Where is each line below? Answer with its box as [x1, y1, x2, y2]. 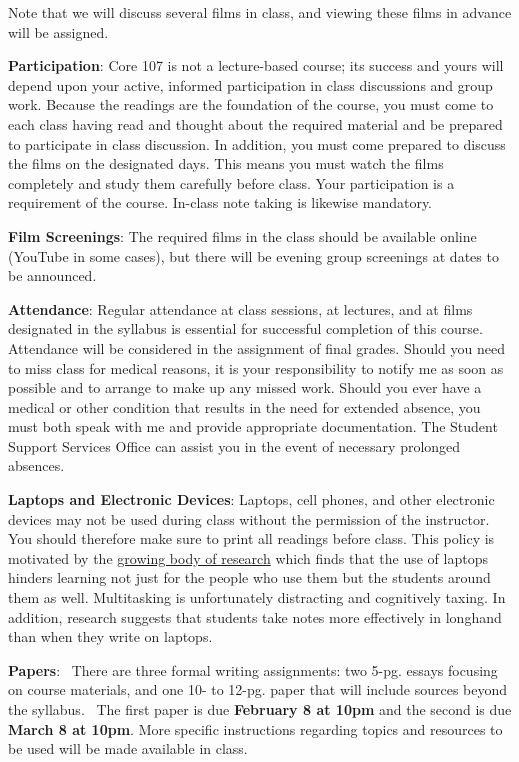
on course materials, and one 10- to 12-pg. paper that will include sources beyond [8, 679, 508, 700]
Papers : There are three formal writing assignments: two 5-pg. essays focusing [8, 659, 498, 680]
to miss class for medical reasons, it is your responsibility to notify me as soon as [8, 357, 504, 378]
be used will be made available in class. [8, 738, 248, 759]
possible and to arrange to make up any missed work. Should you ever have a [8, 377, 482, 398]
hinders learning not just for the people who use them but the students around [8, 567, 491, 588]
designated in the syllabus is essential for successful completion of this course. [8, 318, 483, 339]
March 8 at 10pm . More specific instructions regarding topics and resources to [8, 718, 503, 739]
